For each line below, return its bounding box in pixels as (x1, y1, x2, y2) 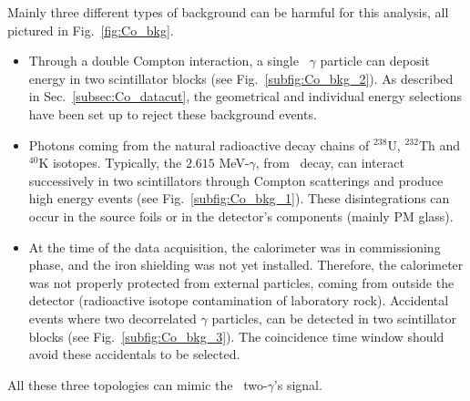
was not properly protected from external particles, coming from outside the (28, 272, 455, 292)
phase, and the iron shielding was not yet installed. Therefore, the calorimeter (28, 255, 464, 274)
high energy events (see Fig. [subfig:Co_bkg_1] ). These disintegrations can (28, 189, 450, 208)
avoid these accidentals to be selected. (28, 344, 240, 364)
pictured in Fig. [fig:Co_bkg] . (7, 20, 174, 39)
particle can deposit (320, 51, 430, 70)
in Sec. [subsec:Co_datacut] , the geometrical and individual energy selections (28, 87, 463, 106)
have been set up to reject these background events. (28, 104, 317, 123)
